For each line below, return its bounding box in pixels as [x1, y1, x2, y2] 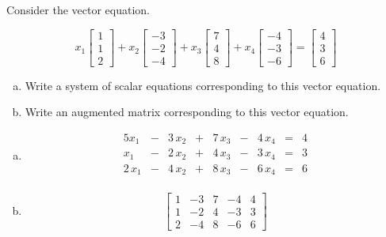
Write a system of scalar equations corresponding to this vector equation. [25, 77, 381, 93]
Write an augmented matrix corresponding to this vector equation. [25, 103, 349, 120]
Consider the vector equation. [6, 2, 150, 17]
